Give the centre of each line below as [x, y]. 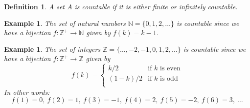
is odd [169, 79]
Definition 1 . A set [34, 6]
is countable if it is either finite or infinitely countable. [156, 6]
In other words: [27, 92]
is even [170, 69]
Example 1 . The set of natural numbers [65, 23]
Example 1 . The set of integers [52, 49]
